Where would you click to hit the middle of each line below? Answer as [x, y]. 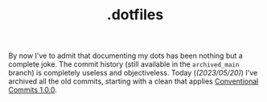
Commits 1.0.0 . [33, 90]
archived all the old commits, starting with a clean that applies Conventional [133, 81]
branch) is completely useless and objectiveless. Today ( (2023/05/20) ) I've [133, 73]
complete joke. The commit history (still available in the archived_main [124, 64]
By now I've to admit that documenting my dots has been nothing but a [125, 56]
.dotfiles [135, 15]
